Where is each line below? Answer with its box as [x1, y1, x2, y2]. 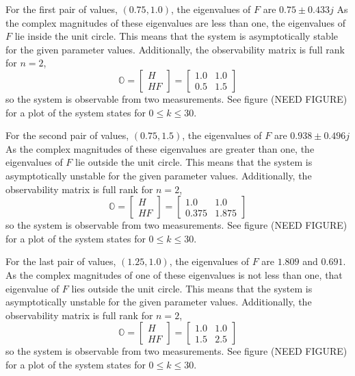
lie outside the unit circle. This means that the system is [75, 155, 313, 169]
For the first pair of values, [5, 2, 118, 16]
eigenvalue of [5, 281, 60, 295]
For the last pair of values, [5, 254, 116, 268]
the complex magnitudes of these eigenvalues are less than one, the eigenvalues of [5, 15, 346, 29]
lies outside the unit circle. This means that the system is [71, 281, 313, 295]
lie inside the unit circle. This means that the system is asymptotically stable [14, 29, 339, 43]
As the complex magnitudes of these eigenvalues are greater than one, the [5, 141, 315, 155]
